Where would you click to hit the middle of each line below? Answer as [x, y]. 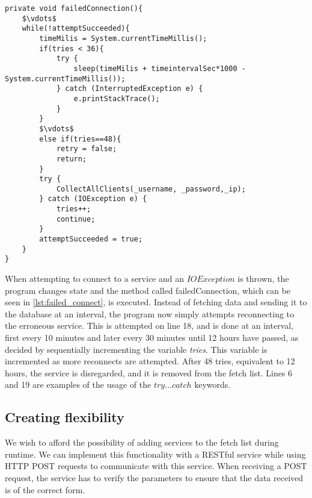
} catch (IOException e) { [93, 199]
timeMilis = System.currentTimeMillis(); [123, 38]
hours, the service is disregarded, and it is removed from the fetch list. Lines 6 [149, 372]
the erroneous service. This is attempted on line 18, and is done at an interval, [149, 325]
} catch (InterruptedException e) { [130, 89]
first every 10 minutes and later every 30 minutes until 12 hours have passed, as [152, 338]
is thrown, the [263, 279]
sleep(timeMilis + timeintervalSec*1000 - [160, 68]
